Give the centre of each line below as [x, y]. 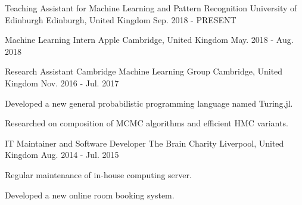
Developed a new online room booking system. [90, 195]
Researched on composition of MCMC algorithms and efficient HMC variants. [147, 123]
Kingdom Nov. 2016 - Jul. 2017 [62, 83]
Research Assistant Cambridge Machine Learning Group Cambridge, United [144, 71]
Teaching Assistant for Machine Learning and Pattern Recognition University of [151, 8]
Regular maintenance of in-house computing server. [98, 174]
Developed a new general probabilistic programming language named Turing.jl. [149, 103]
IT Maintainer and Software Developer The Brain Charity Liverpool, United [144, 143]
